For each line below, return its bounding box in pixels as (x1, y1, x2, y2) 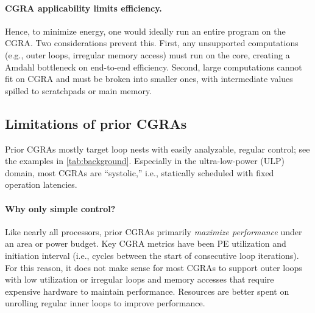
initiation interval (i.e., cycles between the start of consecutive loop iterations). (5, 249, 299, 261)
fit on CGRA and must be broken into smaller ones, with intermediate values (5, 72, 293, 85)
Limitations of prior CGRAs (5, 114, 187, 132)
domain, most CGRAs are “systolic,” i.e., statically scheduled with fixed (5, 166, 274, 179)
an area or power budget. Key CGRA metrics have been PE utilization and (5, 237, 286, 250)
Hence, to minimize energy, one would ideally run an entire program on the (5, 24, 286, 37)
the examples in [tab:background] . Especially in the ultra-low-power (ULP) (5, 154, 285, 167)
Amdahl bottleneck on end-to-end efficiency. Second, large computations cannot (5, 60, 302, 73)
